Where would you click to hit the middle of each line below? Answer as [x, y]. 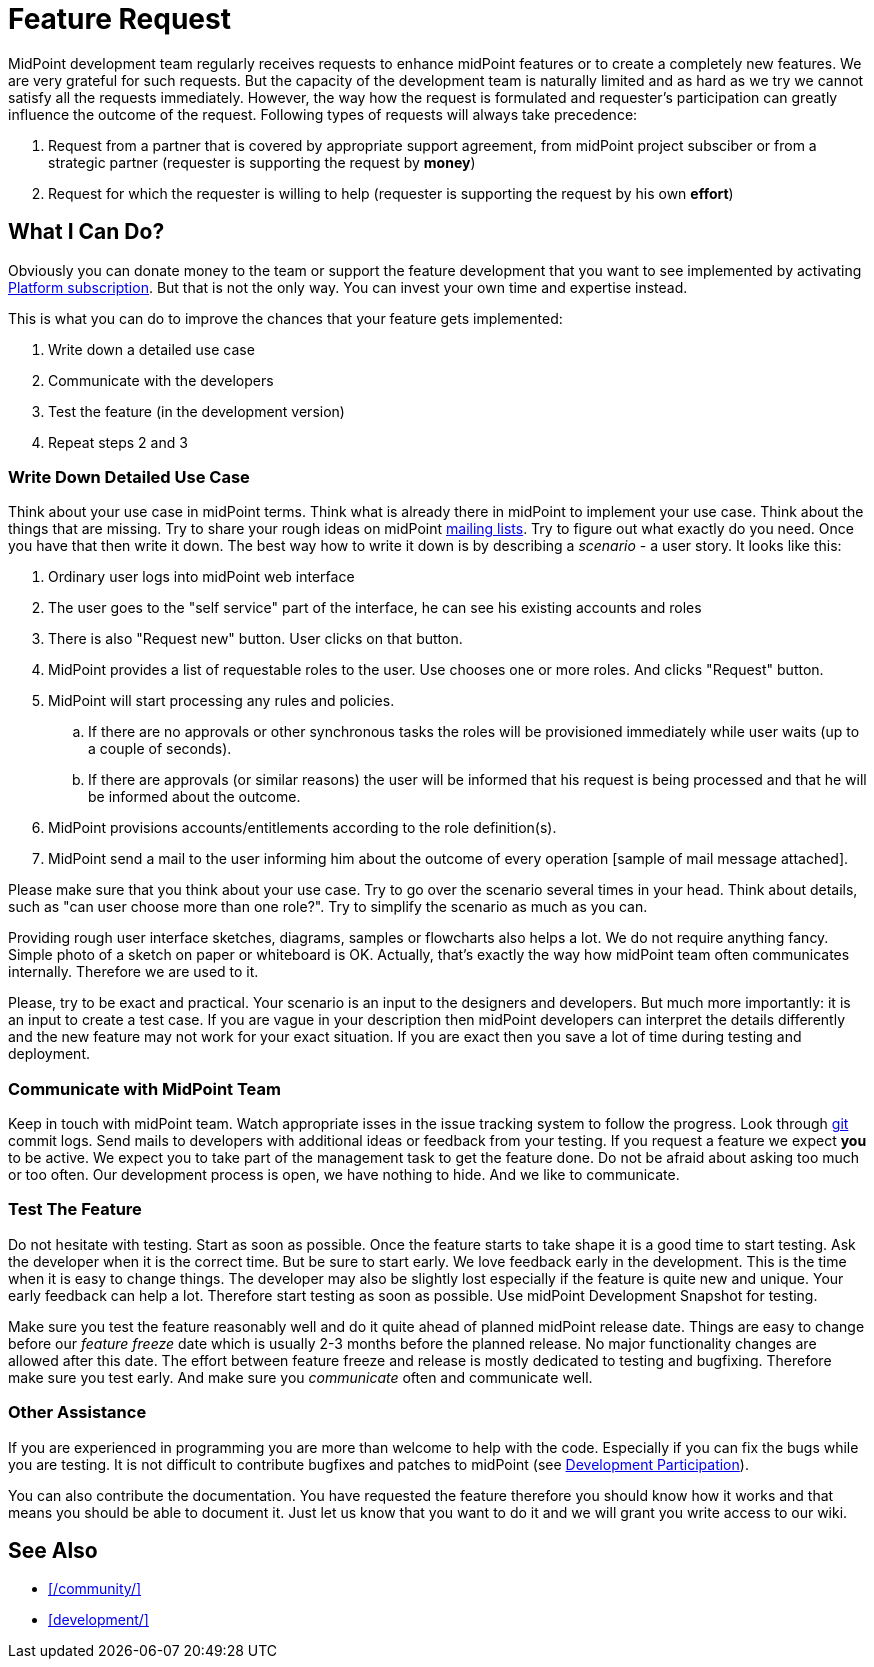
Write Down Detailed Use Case [129, 476]
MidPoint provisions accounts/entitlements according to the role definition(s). [302, 828]
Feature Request [119, 19]
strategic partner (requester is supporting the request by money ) [262, 162]
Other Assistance [77, 1412]
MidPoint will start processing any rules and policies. [221, 701]
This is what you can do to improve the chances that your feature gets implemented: [285, 318]
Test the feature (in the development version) [196, 411]
